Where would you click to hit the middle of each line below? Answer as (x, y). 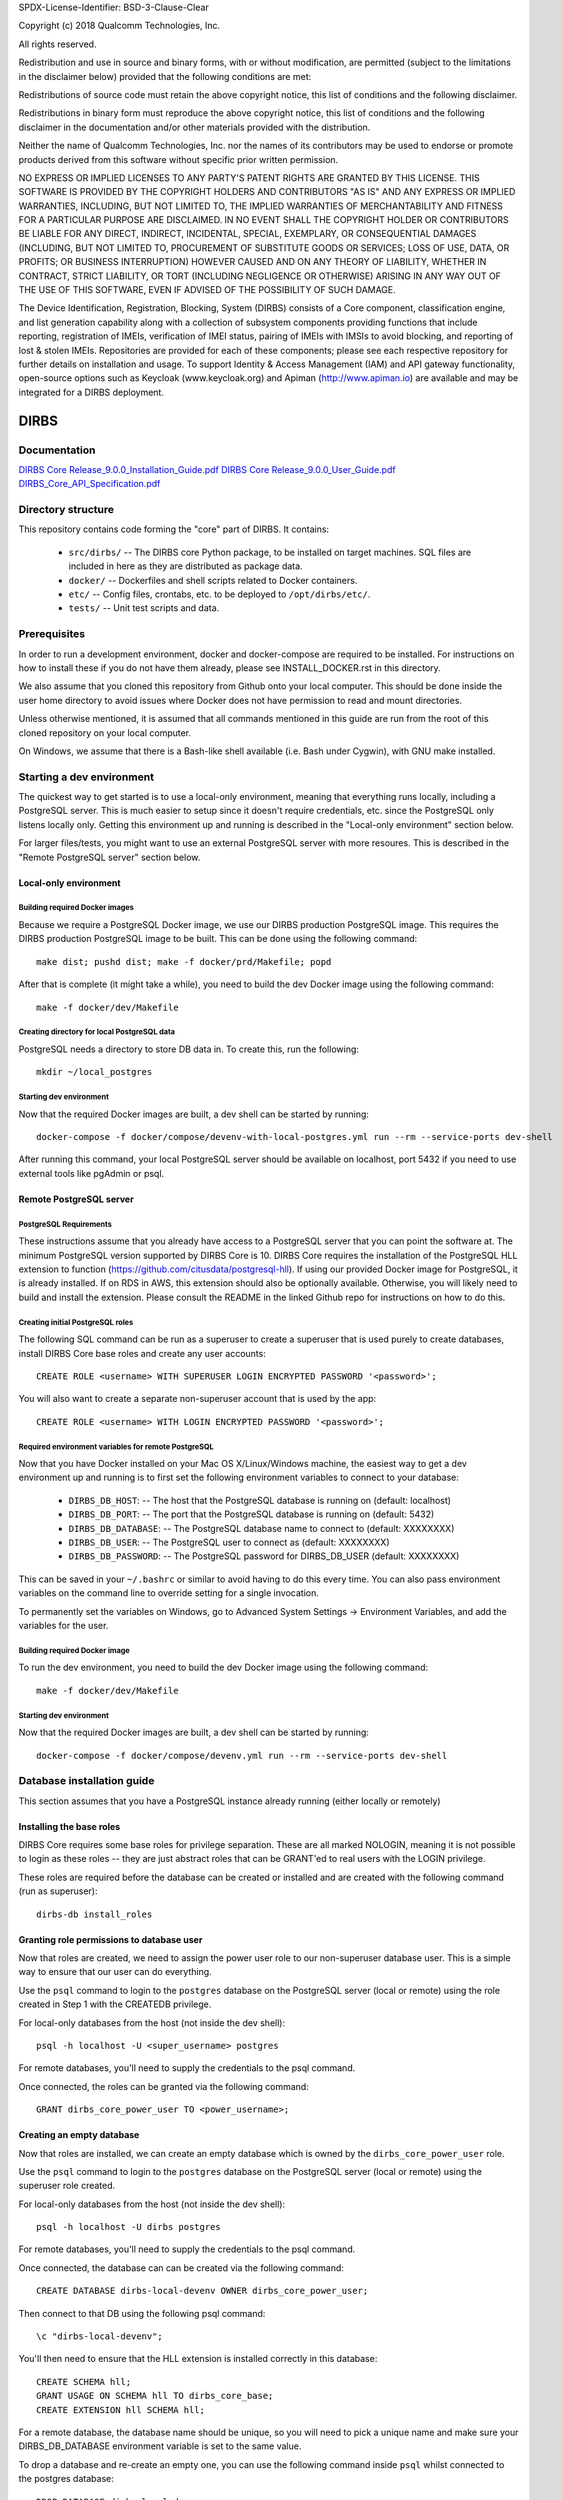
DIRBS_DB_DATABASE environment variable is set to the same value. (160, 2446)
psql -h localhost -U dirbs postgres (129, 2227)
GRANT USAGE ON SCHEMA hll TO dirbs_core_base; (155, 2396)
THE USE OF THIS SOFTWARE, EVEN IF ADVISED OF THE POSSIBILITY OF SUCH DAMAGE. (207, 290)
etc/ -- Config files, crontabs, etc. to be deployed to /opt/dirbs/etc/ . (219, 594)
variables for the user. (63, 1625)
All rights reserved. (57, 44)
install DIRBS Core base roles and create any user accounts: (142, 1353)
